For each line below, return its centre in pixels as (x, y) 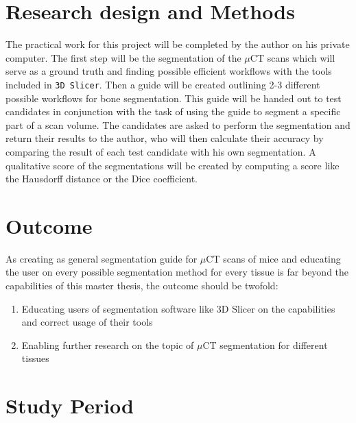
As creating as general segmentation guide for (102, 258)
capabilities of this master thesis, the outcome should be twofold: (142, 286)
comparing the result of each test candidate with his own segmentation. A (161, 151)
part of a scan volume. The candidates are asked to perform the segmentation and (178, 124)
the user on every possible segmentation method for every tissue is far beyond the (177, 272)
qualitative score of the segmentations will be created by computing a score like (173, 165)
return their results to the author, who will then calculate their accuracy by (165, 138)
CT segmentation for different (265, 345)
